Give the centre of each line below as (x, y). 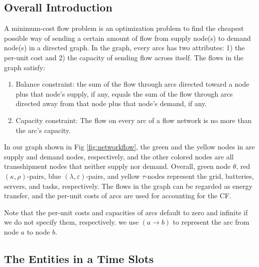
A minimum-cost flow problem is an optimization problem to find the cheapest (124, 28)
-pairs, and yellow (113, 176)
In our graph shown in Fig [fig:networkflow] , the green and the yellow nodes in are (129, 147)
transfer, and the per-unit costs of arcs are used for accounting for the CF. (118, 196)
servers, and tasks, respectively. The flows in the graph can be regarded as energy (128, 186)
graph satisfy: (25, 67)
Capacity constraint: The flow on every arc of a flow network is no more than (133, 120)
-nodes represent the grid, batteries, (199, 176)
